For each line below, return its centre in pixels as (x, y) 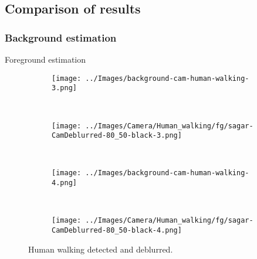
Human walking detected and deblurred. (101, 249)
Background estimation (61, 37)
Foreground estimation (45, 59)
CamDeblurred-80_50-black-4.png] (117, 230)
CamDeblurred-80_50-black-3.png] (117, 136)
